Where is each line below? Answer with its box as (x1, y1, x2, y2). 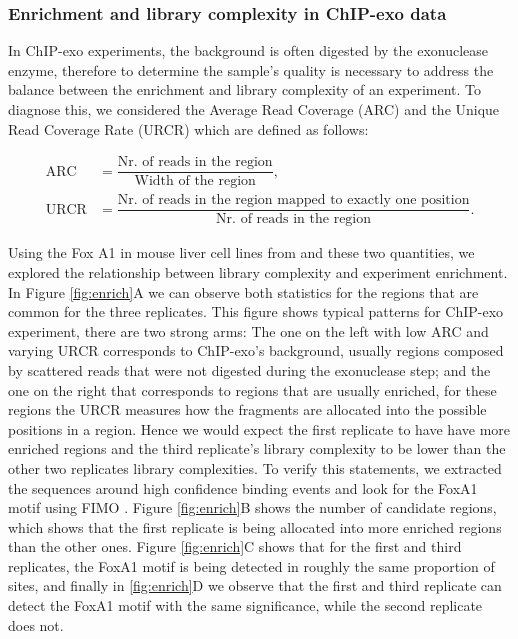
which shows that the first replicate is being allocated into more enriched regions (8, 516, 502, 537)
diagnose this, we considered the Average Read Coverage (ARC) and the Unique (8, 99, 500, 119)
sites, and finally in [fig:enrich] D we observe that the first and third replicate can (8, 575, 502, 596)
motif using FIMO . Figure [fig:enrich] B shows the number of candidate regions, (8, 497, 497, 518)
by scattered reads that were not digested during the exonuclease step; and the (8, 359, 491, 380)
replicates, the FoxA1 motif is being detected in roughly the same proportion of (8, 555, 495, 576)
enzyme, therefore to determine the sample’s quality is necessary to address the (8, 59, 494, 80)
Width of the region (134, 174, 256, 189)
